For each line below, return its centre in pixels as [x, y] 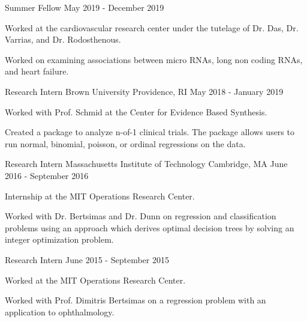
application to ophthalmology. [60, 311]
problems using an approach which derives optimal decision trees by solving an [150, 227]
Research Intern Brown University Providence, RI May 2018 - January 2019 [144, 91]
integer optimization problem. [59, 239]
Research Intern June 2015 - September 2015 [87, 259]
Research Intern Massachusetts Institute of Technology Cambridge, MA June [146, 164]
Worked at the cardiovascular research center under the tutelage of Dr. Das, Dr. [152, 27]
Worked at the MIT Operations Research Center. [95, 280]
